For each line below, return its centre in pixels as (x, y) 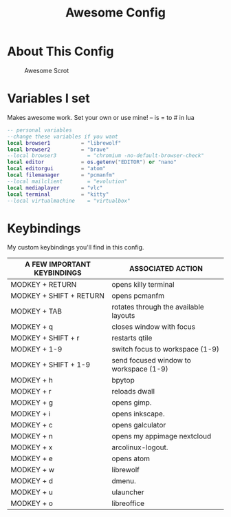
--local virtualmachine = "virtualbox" (69, 201)
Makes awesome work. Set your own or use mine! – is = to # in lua (101, 117)
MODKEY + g (32, 403)
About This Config (61, 51)
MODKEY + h (32, 381)
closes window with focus (154, 327)
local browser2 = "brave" (58, 150)
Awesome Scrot (47, 70)
